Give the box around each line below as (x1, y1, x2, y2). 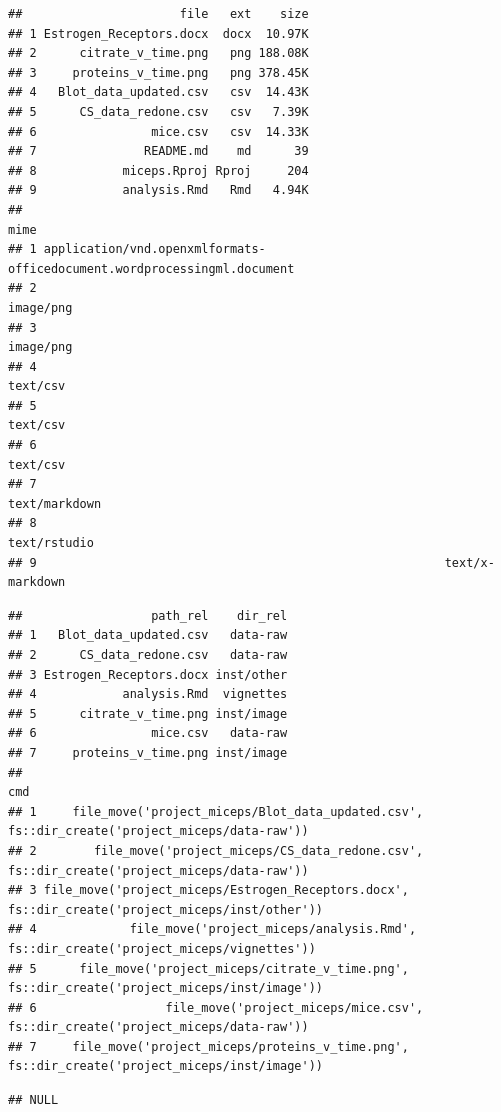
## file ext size (8, 7, 309, 21)
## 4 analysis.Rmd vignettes (8, 687, 288, 702)
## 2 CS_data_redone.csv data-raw (8, 648, 288, 662)
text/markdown (8, 496, 102, 511)
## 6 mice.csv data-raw (8, 726, 288, 741)
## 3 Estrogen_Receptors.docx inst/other (8, 667, 288, 682)
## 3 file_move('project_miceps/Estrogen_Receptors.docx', (8, 883, 409, 898)
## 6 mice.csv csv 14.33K (8, 124, 309, 139)
